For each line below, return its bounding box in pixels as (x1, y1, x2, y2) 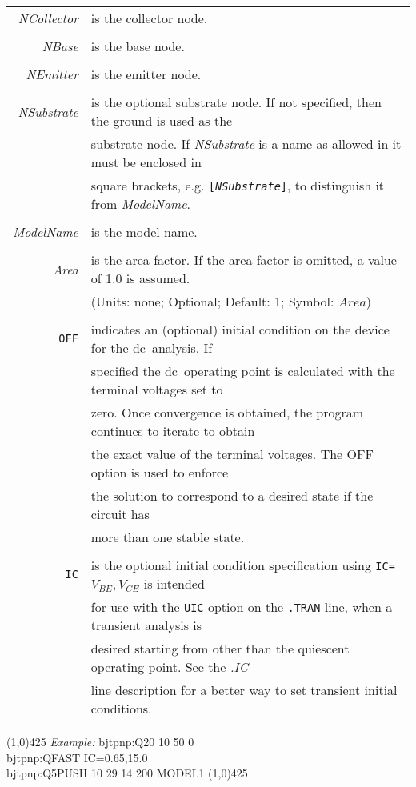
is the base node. (90, 37, 185, 55)
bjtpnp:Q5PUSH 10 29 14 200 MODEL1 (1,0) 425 (6, 765, 248, 781)
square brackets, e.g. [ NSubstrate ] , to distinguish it (90, 176, 385, 194)
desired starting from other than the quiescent (90, 639, 350, 657)
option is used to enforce (90, 463, 229, 481)
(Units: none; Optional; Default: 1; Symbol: (90, 292, 334, 310)
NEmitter (26, 65, 78, 83)
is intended (143, 574, 205, 593)
